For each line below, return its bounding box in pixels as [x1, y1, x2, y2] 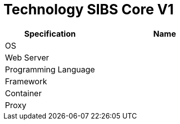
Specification [24, 28, 76, 39]
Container [5, 88, 42, 98]
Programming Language [5, 64, 95, 74]
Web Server [5, 52, 49, 62]
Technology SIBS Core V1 [3, 1, 174, 18]
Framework [5, 76, 47, 86]
